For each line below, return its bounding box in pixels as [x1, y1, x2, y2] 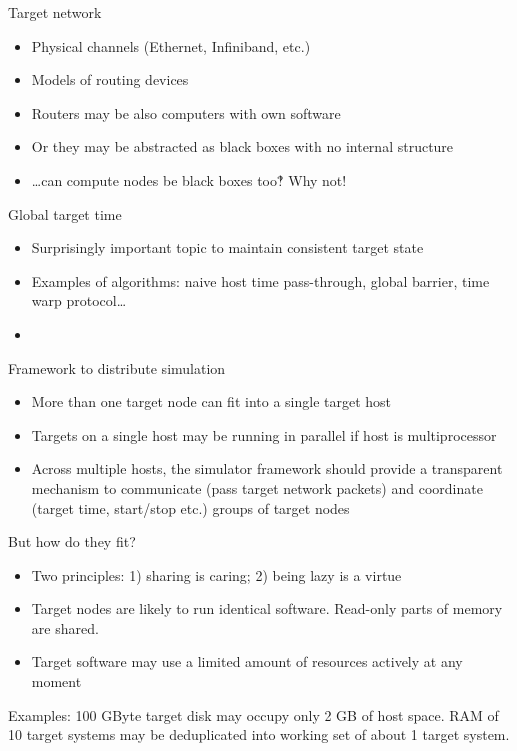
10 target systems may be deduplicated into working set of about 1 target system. [8, 724, 510, 745]
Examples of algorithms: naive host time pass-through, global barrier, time [31, 270, 490, 291]
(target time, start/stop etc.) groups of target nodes [31, 497, 350, 518]
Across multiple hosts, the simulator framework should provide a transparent [31, 458, 503, 479]
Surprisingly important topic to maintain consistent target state [31, 237, 424, 258]
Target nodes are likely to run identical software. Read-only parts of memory [31, 598, 503, 619]
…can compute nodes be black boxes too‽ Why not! [31, 169, 347, 190]
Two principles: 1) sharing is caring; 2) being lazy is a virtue [31, 564, 402, 585]
